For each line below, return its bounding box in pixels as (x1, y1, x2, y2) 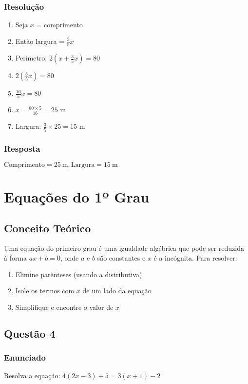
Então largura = (15, 36, 65, 46)
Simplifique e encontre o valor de (15, 302, 114, 312)
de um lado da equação (82, 285, 152, 296)
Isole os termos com (15, 285, 75, 296)
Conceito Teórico (4, 220, 91, 235)
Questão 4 (4, 325, 56, 341)
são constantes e (97, 252, 146, 263)
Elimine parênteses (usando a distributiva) (15, 269, 142, 279)
